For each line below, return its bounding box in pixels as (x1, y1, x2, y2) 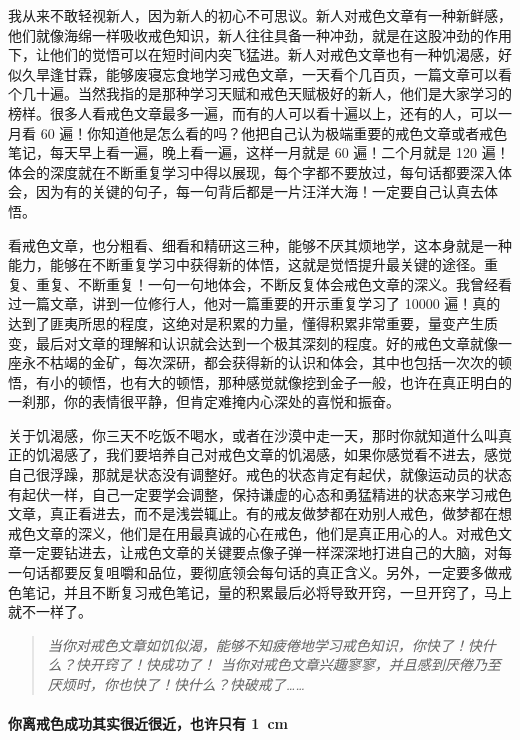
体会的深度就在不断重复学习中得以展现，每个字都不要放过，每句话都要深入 (8, 161, 498, 182)
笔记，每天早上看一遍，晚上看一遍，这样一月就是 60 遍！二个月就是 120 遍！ (8, 142, 510, 163)
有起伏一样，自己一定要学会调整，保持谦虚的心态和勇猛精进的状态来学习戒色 (8, 483, 512, 504)
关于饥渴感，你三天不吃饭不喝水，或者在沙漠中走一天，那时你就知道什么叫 (8, 424, 498, 445)
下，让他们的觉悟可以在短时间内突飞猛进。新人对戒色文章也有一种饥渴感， (8, 44, 498, 65)
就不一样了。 (8, 601, 92, 622)
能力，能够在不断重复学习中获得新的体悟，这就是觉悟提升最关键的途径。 (8, 254, 484, 275)
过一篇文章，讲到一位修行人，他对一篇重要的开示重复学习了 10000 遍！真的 (8, 293, 501, 314)
